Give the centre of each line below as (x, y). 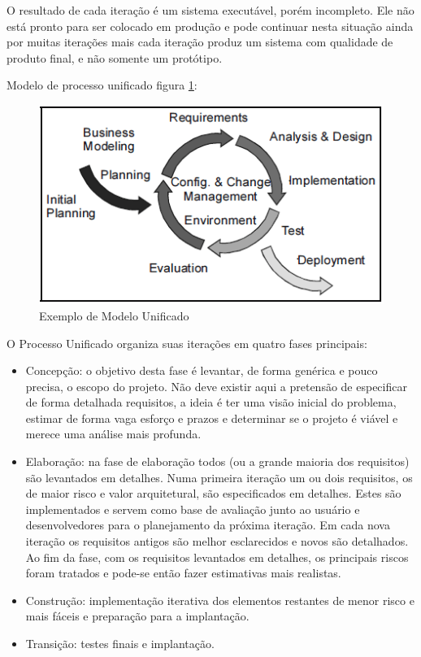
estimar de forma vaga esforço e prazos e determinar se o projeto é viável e (212, 418)
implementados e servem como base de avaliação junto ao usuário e (193, 509)
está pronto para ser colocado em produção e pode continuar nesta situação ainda (210, 26)
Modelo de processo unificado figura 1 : (102, 85)
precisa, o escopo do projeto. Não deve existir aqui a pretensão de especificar (216, 386)
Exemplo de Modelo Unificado (114, 315)
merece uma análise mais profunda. (113, 434)
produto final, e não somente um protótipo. (115, 57)
